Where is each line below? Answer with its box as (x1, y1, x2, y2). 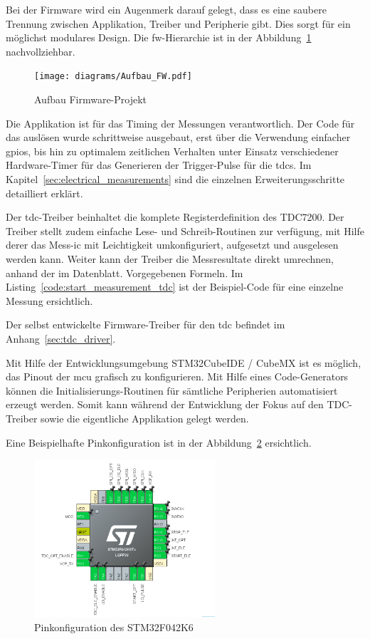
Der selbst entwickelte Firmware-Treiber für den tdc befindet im (6, 317, 285, 332)
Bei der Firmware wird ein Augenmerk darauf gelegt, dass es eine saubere (6, 2, 327, 16)
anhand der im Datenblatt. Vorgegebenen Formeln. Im (6, 265, 243, 280)
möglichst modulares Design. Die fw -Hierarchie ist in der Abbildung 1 (6, 30, 312, 45)
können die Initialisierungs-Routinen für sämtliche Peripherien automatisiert (6, 383, 338, 398)
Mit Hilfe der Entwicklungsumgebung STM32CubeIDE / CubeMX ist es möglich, (6, 355, 361, 370)
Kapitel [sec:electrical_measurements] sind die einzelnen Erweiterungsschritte (6, 172, 345, 186)
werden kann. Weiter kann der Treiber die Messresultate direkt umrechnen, (6, 251, 334, 266)
